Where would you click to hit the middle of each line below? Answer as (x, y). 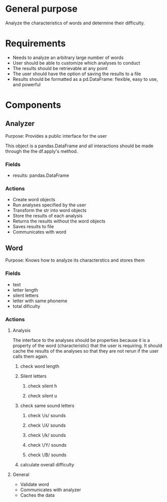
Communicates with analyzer (51, 490)
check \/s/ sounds (47, 415)
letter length (25, 290)
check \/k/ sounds (47, 435)
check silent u (42, 396)
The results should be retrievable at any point (60, 68)
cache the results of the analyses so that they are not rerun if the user (86, 351)
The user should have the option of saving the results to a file (77, 74)
